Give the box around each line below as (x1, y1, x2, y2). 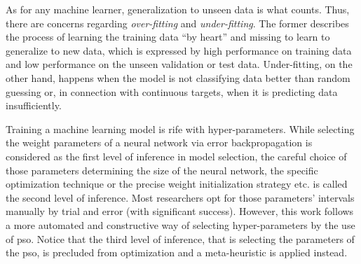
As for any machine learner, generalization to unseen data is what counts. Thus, (6, 2, 350, 16)
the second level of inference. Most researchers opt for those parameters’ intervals (6, 190, 355, 204)
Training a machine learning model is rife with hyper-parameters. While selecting (6, 121, 355, 136)
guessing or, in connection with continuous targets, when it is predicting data (6, 84, 338, 99)
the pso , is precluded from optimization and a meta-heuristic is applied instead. (6, 245, 348, 260)
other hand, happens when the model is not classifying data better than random (6, 70, 350, 85)
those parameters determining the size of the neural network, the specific (6, 162, 318, 177)
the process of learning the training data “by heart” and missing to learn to (6, 29, 330, 44)
